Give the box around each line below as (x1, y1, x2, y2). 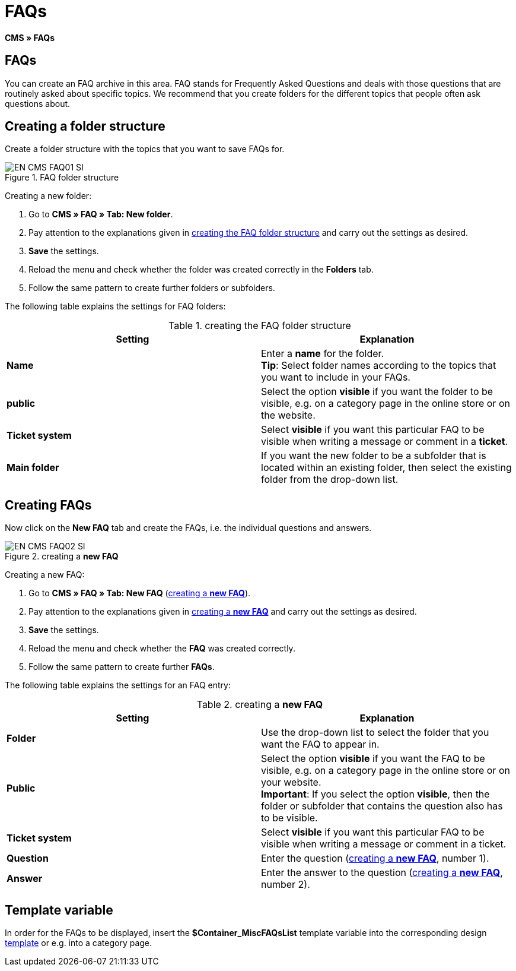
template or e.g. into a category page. (5, 938, 152, 948)
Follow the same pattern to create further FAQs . (28, 662, 215, 672)
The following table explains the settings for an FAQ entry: (5, 680, 231, 691)
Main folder (7, 461, 59, 474)
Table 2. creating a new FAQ (196, 698, 323, 711)
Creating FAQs (5, 497, 92, 513)
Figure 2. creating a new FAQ (5, 551, 119, 562)
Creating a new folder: (5, 191, 92, 201)
